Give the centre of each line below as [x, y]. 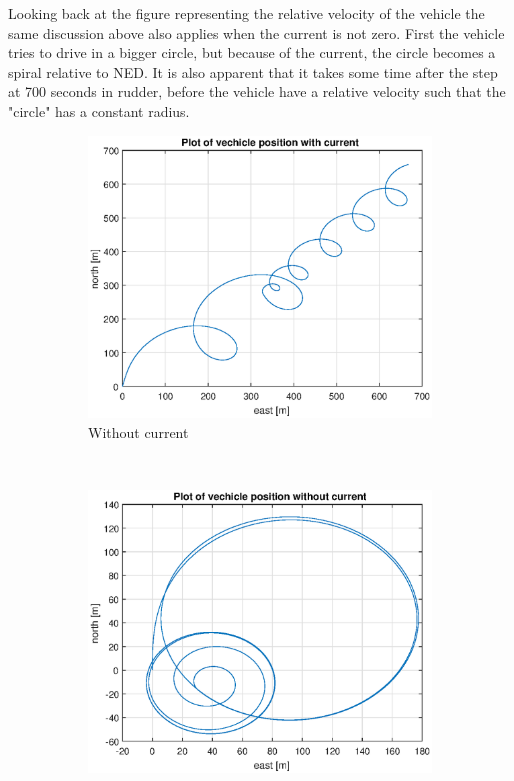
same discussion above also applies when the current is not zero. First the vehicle [256, 32]
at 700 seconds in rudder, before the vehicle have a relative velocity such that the [257, 91]
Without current [138, 432]
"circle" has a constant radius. [99, 110]
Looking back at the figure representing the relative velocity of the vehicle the [246, 13]
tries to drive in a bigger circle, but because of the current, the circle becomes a [252, 52]
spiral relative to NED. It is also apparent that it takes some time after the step [253, 71]
